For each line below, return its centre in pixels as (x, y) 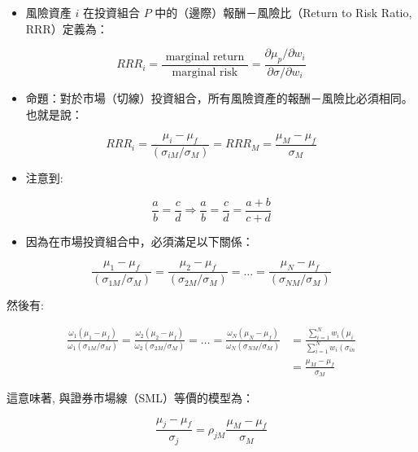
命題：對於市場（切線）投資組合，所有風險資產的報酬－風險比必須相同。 (219, 98)
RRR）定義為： (67, 28)
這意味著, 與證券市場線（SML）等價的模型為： (130, 398)
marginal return (205, 57)
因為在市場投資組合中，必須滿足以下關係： (139, 241)
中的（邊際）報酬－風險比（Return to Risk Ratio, (283, 12)
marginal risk (205, 73)
